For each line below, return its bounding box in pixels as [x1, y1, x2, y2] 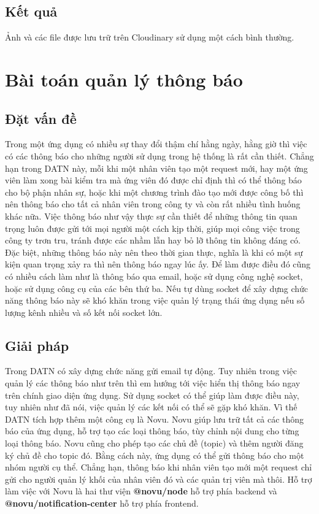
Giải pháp [5, 336, 69, 355]
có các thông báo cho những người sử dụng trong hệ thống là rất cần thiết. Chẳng [5, 149, 314, 162]
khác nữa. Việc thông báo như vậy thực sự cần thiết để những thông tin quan [5, 209, 298, 222]
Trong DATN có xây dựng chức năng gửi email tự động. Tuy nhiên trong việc [5, 364, 297, 377]
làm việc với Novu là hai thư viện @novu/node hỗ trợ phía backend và [5, 485, 277, 497]
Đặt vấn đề [5, 109, 77, 128]
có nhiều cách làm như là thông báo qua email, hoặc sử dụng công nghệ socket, [5, 269, 303, 282]
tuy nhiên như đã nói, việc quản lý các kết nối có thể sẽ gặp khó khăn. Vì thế [5, 401, 298, 413]
